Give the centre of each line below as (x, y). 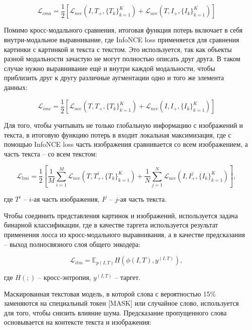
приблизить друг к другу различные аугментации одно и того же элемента (114, 78)
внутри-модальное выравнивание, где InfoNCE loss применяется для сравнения (122, 40)
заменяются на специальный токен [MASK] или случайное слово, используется (121, 303)
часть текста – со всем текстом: (51, 153)
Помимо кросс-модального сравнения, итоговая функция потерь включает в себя (123, 30)
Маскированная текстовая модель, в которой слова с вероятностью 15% (110, 293)
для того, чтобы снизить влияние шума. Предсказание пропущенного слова (115, 312)
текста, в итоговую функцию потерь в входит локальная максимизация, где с (118, 134)
